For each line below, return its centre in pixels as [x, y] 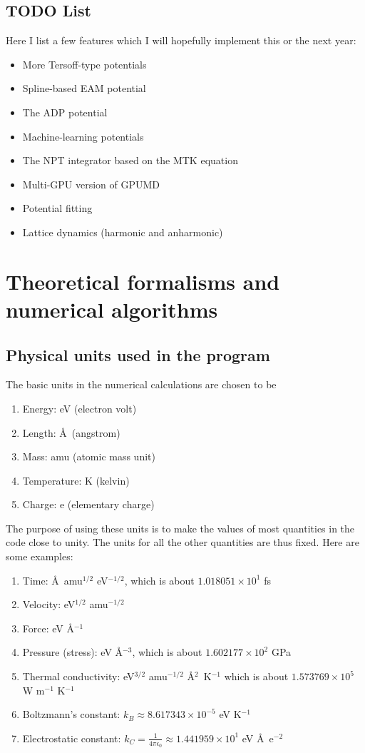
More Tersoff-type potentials [84, 64]
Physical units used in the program [138, 354]
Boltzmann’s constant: [71, 714]
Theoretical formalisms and [143, 281]
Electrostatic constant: [72, 738]
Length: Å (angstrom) [71, 432]
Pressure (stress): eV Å [73, 652]
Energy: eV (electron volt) [79, 408]
